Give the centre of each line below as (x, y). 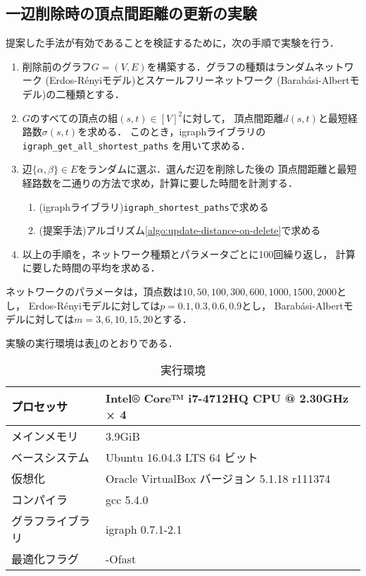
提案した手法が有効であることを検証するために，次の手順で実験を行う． (173, 43)
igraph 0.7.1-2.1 (144, 529)
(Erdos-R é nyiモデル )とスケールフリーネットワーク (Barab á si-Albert (197, 80)
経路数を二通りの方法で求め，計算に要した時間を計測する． (160, 183)
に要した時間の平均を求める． (91, 268)
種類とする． (95, 93)
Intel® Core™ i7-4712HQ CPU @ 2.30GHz (227, 398)
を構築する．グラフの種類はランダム (231, 66)
